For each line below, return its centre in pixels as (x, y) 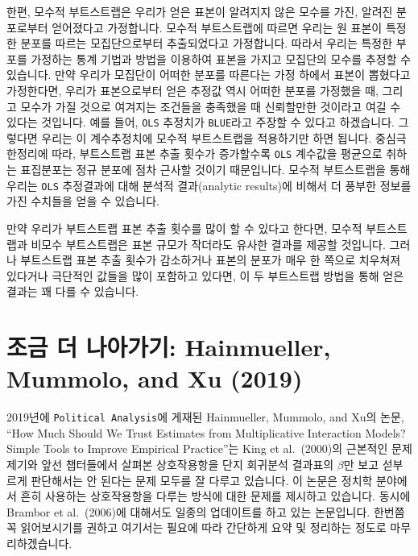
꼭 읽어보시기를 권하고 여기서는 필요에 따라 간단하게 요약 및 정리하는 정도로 (197, 527)
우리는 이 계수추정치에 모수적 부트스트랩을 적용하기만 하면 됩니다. (207, 137)
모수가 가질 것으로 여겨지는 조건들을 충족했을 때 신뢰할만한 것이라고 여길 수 (211, 106)
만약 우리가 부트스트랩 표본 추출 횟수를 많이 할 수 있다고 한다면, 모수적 (184, 228)
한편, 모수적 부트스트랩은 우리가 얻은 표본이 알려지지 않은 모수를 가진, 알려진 (200, 11)
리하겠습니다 (38, 543)
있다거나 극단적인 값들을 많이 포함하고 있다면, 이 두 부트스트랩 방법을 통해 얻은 (205, 275)
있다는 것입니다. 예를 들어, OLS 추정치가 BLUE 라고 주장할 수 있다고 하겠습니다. (201, 122)
